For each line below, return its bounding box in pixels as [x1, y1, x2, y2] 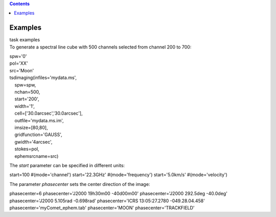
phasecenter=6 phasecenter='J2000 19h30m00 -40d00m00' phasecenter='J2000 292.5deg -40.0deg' [9, 191, 227, 197]
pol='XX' [9, 60, 28, 66]
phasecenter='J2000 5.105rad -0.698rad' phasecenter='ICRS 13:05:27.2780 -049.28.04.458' [9, 198, 205, 204]
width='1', [14, 103, 35, 109]
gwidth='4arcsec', [14, 139, 53, 145]
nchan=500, [14, 89, 40, 95]
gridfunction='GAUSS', [14, 131, 62, 138]
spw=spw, [14, 82, 36, 88]
